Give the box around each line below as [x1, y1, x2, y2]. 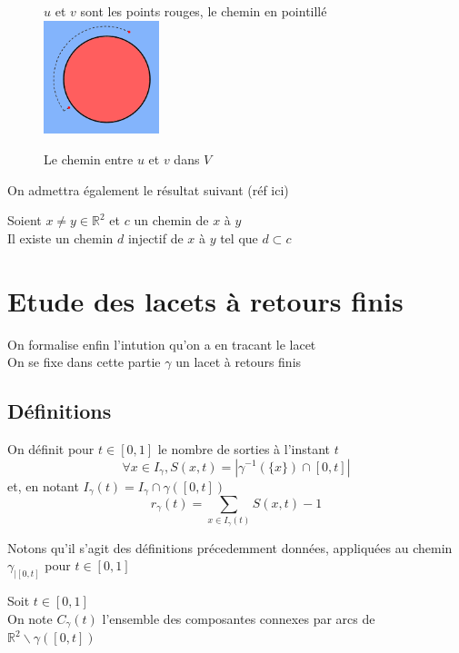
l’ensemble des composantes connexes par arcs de [102, 608, 375, 628]
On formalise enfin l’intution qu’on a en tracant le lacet [7, 334, 316, 353]
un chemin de [134, 211, 209, 230]
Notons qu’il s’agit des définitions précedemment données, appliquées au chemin [7, 538, 453, 557]
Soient [7, 211, 42, 230]
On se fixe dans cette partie [7, 352, 161, 371]
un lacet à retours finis [175, 352, 302, 371]
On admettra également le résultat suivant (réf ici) [7, 180, 289, 199]
